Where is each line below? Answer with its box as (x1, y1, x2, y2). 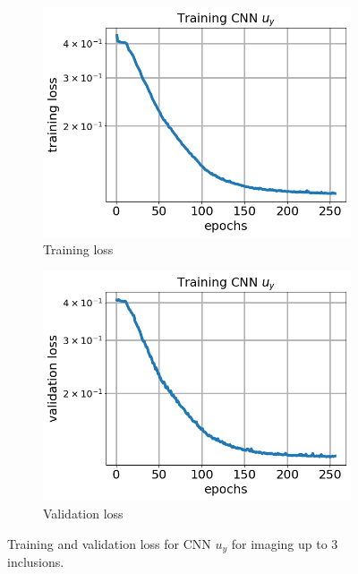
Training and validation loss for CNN (7, 534, 211, 553)
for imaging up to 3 (231, 534, 338, 553)
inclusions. (7, 553, 64, 571)
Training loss (43, 240, 114, 259)
